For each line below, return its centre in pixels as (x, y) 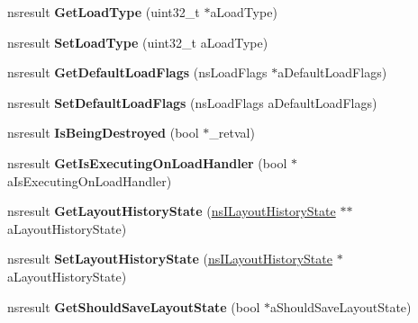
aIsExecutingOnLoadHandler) (90, 180)
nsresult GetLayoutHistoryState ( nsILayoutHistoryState (172, 211)
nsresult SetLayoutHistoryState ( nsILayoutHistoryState (170, 259)
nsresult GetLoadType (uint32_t (104, 12)
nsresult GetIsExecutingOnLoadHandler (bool (147, 162)
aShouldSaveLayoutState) (341, 306)
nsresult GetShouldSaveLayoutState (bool (134, 306)
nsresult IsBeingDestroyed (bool (103, 133)
